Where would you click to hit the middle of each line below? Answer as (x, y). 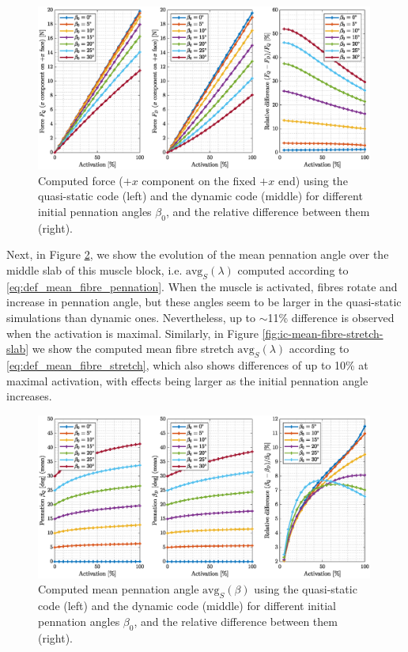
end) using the (313, 180)
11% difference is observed (331, 317)
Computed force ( (81, 180)
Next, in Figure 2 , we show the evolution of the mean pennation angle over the (198, 254)
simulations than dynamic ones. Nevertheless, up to (131, 317)
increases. (29, 396)
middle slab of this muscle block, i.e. (94, 269)
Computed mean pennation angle (119, 589)
